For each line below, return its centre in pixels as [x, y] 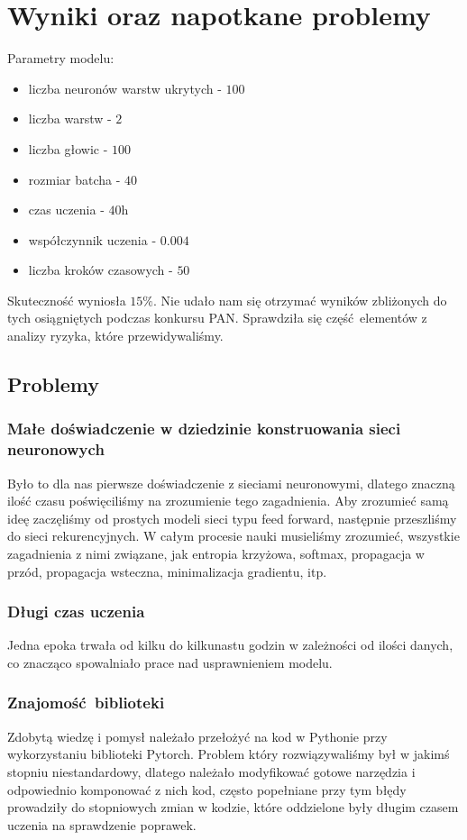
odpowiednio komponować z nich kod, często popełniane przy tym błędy [207, 789]
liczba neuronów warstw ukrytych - [125, 88]
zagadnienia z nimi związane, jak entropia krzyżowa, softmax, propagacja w [216, 553]
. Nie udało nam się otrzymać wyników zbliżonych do [300, 300]
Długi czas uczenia [76, 612]
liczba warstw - [70, 119]
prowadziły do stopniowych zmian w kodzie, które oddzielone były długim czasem [233, 807]
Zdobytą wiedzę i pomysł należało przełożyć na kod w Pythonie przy [197, 736]
